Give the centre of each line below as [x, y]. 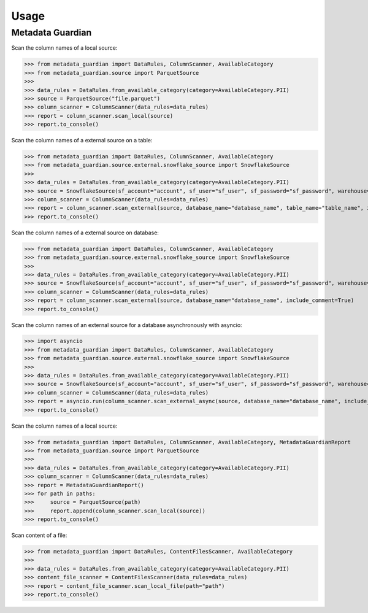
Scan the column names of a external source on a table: [82, 141]
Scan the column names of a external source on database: [85, 233]
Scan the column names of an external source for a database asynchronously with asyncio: [127, 325]
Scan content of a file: [39, 535]
